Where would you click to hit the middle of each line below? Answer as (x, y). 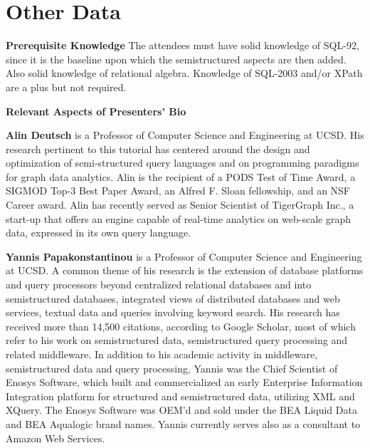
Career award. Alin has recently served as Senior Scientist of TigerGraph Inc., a (180, 205)
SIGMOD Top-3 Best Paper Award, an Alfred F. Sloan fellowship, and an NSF (178, 191)
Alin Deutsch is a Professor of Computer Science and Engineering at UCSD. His (185, 135)
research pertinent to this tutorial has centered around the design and (158, 149)
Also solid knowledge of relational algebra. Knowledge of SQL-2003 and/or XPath (184, 73)
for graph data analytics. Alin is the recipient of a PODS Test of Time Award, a (181, 176)
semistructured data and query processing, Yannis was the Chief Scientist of (172, 368)
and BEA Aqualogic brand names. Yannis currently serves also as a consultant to (183, 423)
